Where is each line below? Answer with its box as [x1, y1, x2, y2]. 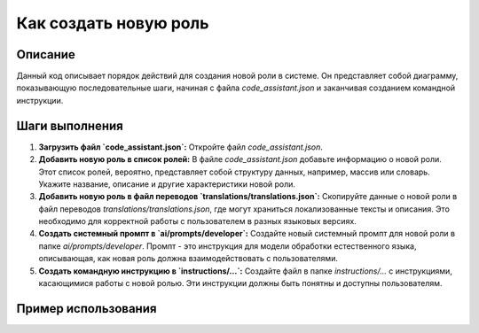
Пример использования [16, 301, 157, 316]
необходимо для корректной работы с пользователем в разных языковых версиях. [38, 216, 357, 227]
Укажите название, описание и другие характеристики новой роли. [38, 178, 296, 190]
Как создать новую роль [16, 13, 209, 33]
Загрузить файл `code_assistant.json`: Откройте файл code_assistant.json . [38, 142, 324, 152]
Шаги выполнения [16, 118, 123, 133]
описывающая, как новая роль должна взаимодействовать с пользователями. [38, 253, 339, 264]
